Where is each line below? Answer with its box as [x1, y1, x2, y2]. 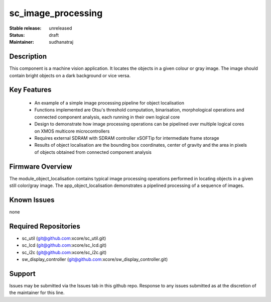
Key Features [9, 85, 52, 94]
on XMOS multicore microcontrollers [34, 128, 110, 134]
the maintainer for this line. [9, 289, 65, 296]
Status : [9, 32, 25, 38]
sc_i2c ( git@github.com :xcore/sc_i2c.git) [22, 249, 107, 255]
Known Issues [9, 195, 55, 204]
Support [9, 269, 36, 278]
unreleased [49, 25, 72, 31]
